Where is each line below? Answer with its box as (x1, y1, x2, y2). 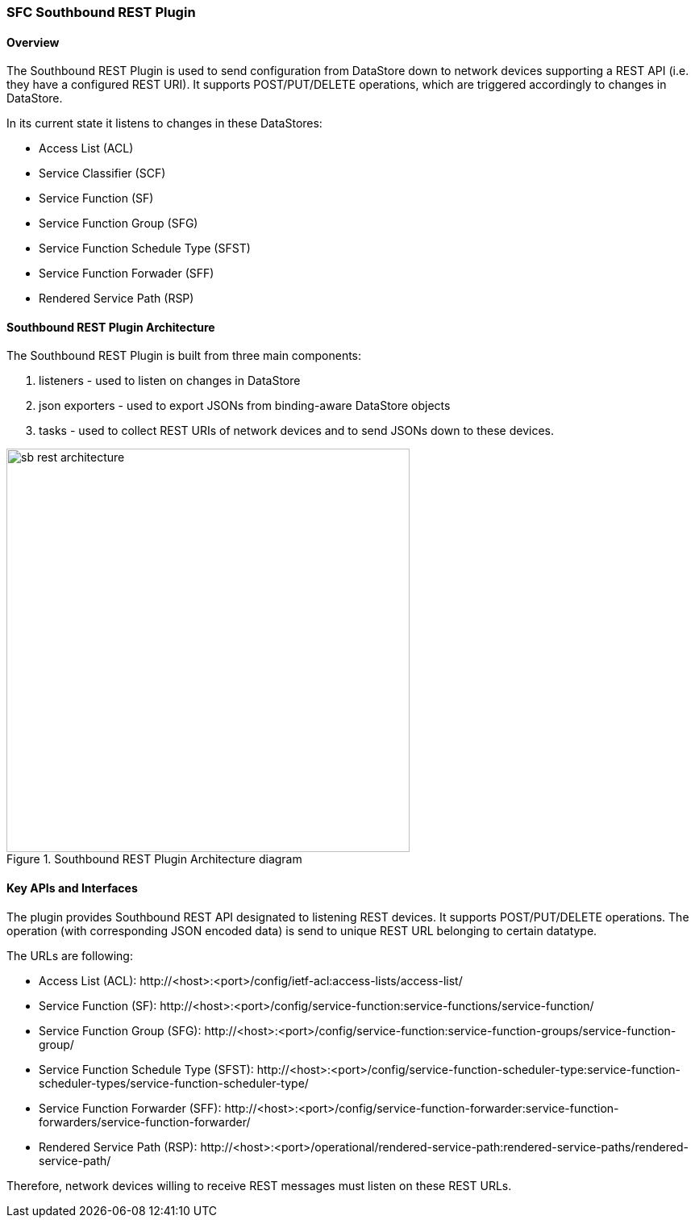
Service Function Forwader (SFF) (39, 266, 214, 281)
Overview (6, 35, 60, 49)
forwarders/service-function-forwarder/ (39, 1114, 251, 1129)
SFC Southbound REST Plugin (6, 4, 196, 20)
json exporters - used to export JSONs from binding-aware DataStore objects (39, 399, 451, 413)
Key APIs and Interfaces (6, 881, 138, 896)
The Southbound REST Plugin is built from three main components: (6, 349, 362, 363)
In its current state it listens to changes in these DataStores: (6, 116, 323, 131)
